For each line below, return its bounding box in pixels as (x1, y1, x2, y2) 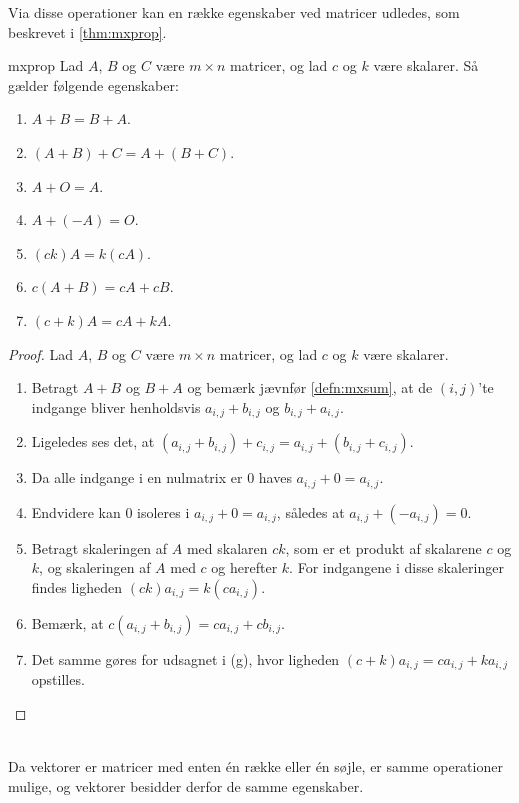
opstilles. (31, 669, 85, 690)
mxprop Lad (8, 55, 84, 76)
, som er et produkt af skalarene (285, 537, 482, 558)
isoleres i (137, 501, 190, 522)
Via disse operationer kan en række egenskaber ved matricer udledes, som (8, 2, 460, 22)
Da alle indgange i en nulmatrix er (31, 467, 243, 488)
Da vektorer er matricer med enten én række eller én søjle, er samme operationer (8, 756, 503, 777)
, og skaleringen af (39, 557, 151, 578)
